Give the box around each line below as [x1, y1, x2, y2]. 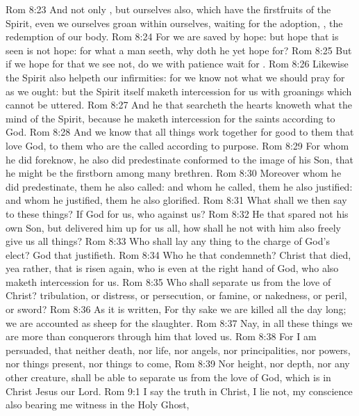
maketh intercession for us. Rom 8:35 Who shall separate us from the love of [6, 274, 331, 289]
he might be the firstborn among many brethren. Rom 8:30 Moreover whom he [6, 166, 342, 180]
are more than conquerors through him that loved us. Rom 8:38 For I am [6, 329, 317, 344]
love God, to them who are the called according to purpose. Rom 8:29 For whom [6, 138, 349, 152]
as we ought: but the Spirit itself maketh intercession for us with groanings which [6, 83, 352, 98]
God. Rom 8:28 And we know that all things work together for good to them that [6, 125, 354, 139]
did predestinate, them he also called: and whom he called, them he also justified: [6, 179, 353, 193]
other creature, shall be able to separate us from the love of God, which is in [6, 370, 331, 385]
